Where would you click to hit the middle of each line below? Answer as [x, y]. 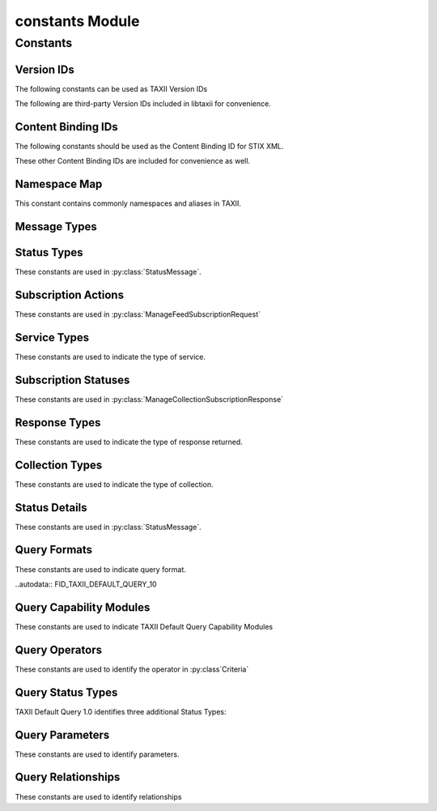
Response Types [58, 423]
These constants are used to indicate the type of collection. [114, 484]
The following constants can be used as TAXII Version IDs [111, 88]
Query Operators [59, 649]
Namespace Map [59, 184]
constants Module [77, 21]
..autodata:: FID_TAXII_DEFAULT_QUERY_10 [86, 584]
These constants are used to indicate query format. [100, 569]
